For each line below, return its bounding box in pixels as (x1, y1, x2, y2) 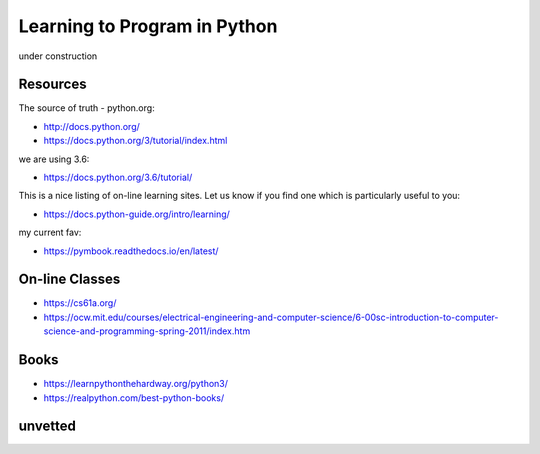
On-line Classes (18, 271, 121, 288)
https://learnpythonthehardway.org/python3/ (43, 378, 229, 390)
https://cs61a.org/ (43, 297, 117, 309)
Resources (18, 76, 87, 93)
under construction (18, 50, 98, 62)
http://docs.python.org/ (43, 120, 140, 132)
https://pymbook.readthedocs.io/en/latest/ (43, 245, 219, 257)
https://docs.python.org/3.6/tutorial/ (43, 171, 193, 184)
